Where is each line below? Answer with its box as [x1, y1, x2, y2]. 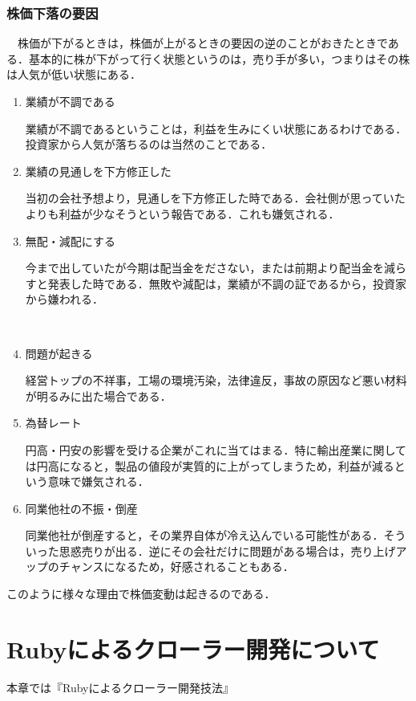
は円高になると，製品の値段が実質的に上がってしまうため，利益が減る [25, 457, 394, 474]
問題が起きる [25, 344, 93, 361]
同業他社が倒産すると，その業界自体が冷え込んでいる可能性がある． [25, 527, 384, 544]
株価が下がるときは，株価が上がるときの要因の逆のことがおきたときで [17, 35, 388, 51]
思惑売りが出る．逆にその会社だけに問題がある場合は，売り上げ [59, 542, 396, 559]
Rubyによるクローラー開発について [6, 632, 380, 665]
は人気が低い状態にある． [6, 66, 141, 83]
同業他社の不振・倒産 [25, 499, 138, 516]
